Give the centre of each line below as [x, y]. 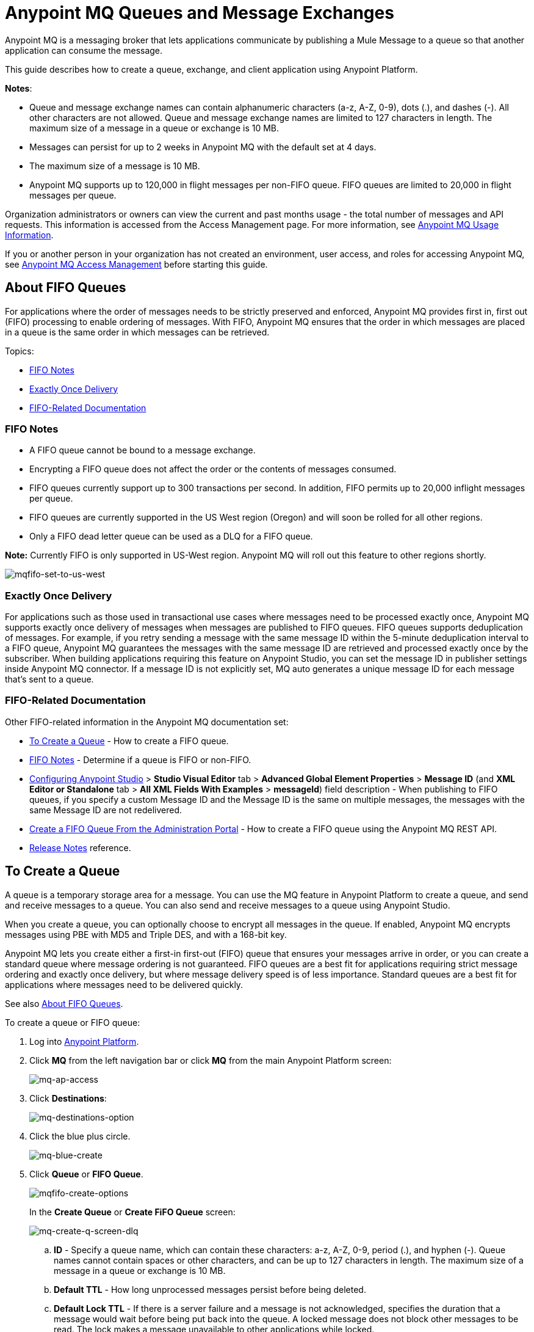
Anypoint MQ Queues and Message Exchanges [200, 13]
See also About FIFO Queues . [64, 1003]
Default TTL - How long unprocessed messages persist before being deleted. [210, 1289]
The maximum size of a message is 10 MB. [115, 166]
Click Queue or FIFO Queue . [86, 1174]
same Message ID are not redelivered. [106, 810]
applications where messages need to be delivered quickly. [124, 984]
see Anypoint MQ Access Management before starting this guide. [136, 264]
